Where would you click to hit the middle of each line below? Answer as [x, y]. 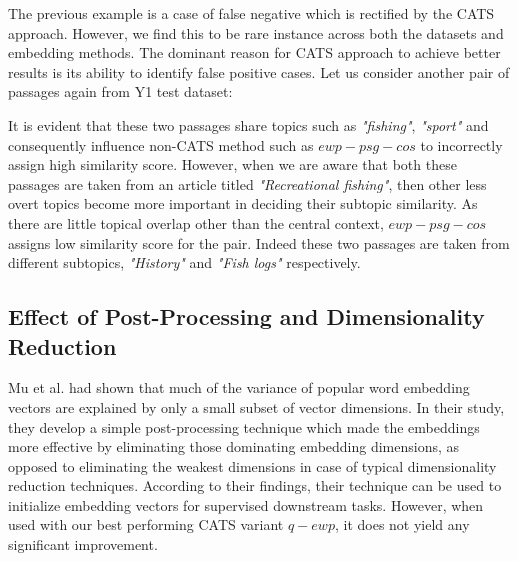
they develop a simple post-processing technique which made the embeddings [244, 426]
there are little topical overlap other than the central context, [196, 222]
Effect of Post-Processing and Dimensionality [246, 316]
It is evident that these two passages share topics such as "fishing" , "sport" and [248, 124]
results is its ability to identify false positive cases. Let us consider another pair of [259, 71]
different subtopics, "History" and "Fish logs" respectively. [184, 262]
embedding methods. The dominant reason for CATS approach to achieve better [254, 52]
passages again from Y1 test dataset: [120, 91]
